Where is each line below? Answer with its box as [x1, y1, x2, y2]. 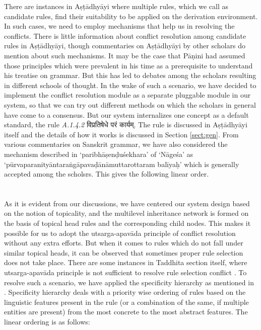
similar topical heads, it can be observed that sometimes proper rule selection [4, 247, 243, 258]
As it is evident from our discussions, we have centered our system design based [4, 198, 250, 208]
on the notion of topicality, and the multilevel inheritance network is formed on [4, 208, 249, 218]
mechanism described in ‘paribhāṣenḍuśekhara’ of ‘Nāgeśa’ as [4, 148, 193, 159]
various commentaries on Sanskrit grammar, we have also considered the [4, 139, 228, 149]
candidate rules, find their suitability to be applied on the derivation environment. [4, 11, 258, 21]
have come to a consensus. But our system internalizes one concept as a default [4, 109, 249, 120]
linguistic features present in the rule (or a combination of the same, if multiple [4, 296, 249, 307]
